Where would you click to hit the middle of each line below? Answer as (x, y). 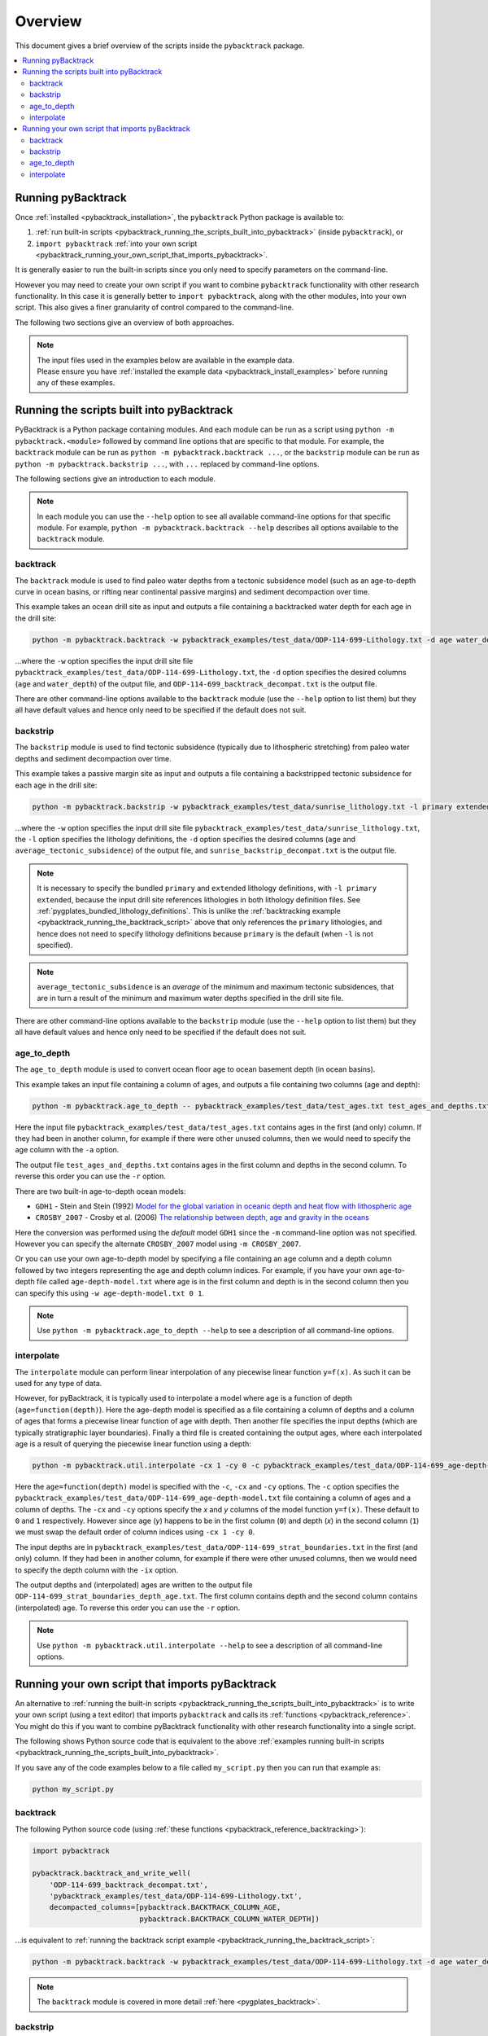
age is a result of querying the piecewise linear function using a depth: (133, 1444)
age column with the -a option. (67, 1150)
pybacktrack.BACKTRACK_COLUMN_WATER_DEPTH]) (230, 1919)
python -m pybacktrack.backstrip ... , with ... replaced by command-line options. (167, 463)
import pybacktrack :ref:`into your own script (116, 244)
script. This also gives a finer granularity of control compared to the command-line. (155, 307)
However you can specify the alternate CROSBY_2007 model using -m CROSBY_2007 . (158, 1244)
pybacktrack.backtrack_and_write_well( (111, 1874)
